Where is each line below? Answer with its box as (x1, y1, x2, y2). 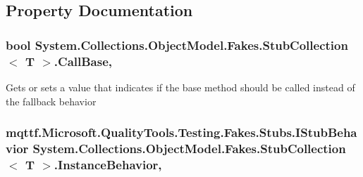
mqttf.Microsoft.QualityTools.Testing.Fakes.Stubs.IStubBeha (6, 124, 357, 141)
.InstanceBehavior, (54, 155, 162, 173)
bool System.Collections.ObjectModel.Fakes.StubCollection (6, 36, 348, 53)
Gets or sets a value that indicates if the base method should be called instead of (6, 79, 355, 94)
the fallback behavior (6, 93, 97, 108)
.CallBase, (54, 52, 113, 70)
